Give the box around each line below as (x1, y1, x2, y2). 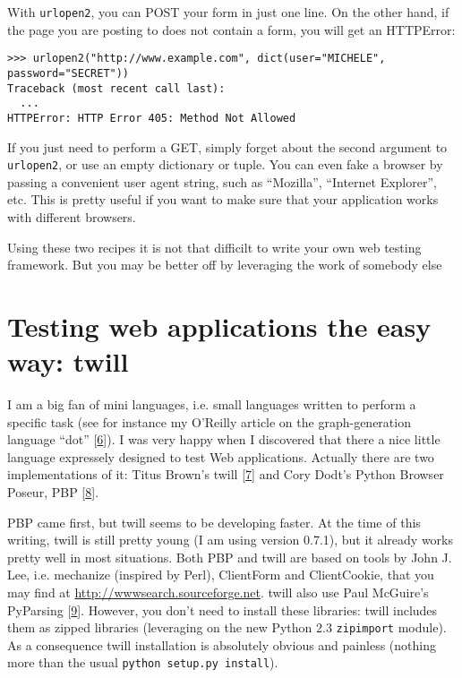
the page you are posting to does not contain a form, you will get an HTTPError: (7, 20, 456, 39)
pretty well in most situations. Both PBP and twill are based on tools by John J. (7, 547, 452, 566)
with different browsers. (7, 207, 136, 226)
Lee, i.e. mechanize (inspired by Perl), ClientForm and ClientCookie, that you (7, 565, 434, 584)
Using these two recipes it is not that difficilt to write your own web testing (7, 237, 422, 256)
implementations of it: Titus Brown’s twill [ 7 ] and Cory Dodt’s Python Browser (7, 465, 444, 484)
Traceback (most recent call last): (7, 82, 226, 95)
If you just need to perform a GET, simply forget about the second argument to (7, 137, 448, 156)
